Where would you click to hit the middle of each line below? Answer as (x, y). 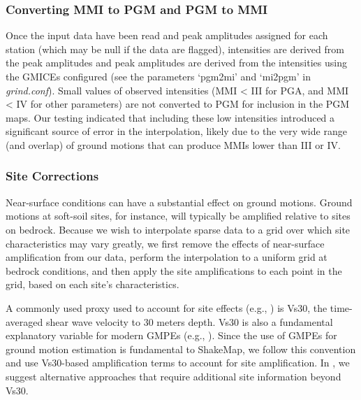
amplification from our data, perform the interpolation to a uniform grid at (167, 257)
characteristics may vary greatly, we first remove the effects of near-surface (165, 243)
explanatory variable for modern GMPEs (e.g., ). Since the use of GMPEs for (171, 335)
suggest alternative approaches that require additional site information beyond (174, 376)
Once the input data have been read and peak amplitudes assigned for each (167, 35)
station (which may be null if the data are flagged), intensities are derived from (175, 49)
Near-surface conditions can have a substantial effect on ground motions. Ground (179, 202)
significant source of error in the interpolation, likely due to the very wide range (176, 131)
